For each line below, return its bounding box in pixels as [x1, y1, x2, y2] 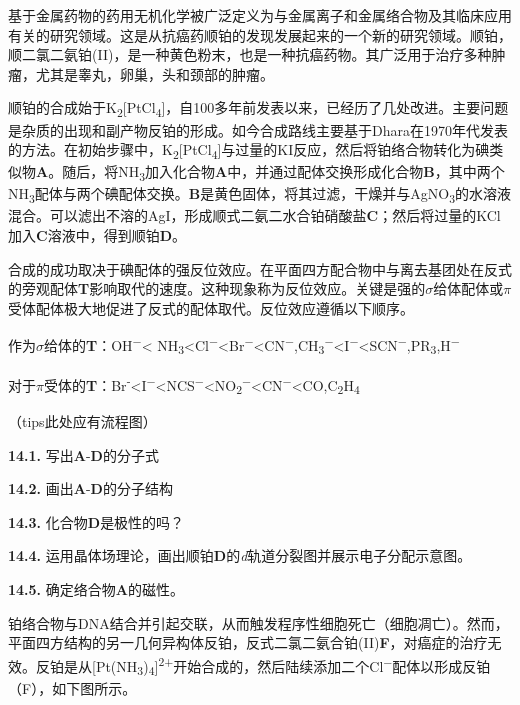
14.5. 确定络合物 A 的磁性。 [8, 578, 184, 599]
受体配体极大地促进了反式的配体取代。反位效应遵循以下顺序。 [8, 297, 414, 318]
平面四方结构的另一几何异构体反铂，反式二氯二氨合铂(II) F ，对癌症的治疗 [8, 632, 488, 653]
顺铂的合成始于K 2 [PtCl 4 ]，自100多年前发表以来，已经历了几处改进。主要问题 [8, 97, 509, 121]
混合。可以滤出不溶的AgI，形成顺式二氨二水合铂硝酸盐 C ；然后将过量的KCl [8, 205, 501, 226]
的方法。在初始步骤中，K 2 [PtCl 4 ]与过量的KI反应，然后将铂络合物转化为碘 [8, 139, 490, 162]
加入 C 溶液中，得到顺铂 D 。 [8, 225, 186, 246]
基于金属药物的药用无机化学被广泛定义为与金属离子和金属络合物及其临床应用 [8, 5, 512, 25]
